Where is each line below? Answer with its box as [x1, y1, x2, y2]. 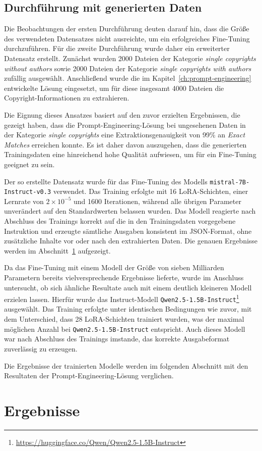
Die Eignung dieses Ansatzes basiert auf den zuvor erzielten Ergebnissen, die [4, 109, 240, 120]
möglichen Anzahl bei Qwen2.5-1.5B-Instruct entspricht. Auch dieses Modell [4, 323, 245, 334]
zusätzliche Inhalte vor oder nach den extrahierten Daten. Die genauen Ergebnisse [4, 235, 258, 246]
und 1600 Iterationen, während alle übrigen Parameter [74, 195, 241, 206]
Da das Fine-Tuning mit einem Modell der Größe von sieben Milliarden [4, 262, 224, 273]
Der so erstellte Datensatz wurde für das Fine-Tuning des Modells [4, 176, 208, 186]
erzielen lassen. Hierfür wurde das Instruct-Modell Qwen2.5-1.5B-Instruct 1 [4, 292, 239, 304]
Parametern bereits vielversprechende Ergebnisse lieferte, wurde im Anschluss [4, 272, 244, 282]
